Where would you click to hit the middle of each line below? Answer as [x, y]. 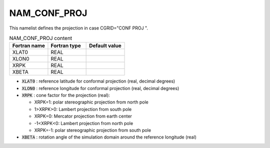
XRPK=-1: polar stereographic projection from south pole [93, 130]
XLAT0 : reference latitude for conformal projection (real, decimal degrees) [98, 81]
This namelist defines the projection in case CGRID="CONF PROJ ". [79, 28]
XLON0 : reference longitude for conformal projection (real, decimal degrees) [100, 88]
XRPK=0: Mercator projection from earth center [83, 116]
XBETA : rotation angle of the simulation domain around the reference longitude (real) [109, 137]
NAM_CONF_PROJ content [41, 38]
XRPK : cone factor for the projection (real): [66, 95]
